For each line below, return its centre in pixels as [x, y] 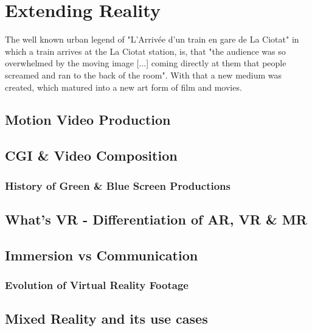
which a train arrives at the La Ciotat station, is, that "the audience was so [145, 51]
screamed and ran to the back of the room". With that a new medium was [144, 75]
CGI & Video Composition [91, 155]
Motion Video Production [88, 120]
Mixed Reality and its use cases [106, 319]
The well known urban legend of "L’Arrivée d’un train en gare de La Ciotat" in [152, 39]
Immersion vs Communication [102, 255]
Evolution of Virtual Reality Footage [97, 284]
